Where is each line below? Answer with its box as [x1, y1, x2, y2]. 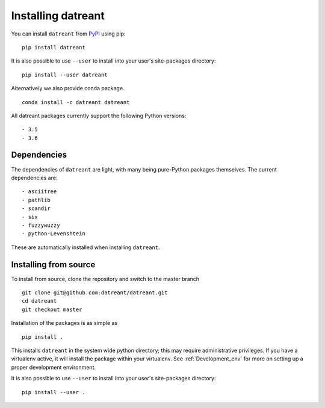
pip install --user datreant [22, 71, 108, 78]
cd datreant [22, 298, 57, 304]
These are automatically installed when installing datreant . [11, 244, 160, 251]
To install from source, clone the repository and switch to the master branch [11, 275, 200, 282]
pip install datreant [22, 44, 85, 51]
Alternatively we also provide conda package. [11, 85, 125, 92]
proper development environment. [11, 363, 96, 371]
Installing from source [11, 259, 96, 270]
